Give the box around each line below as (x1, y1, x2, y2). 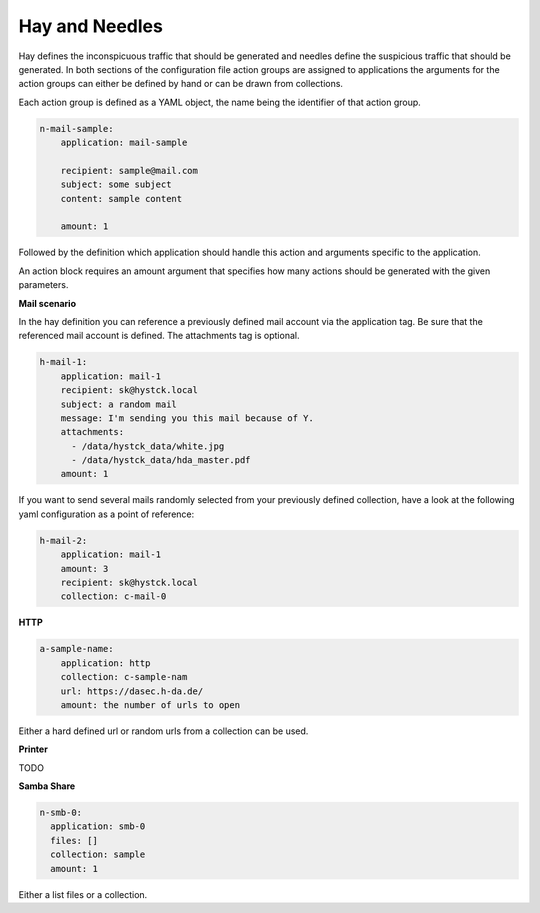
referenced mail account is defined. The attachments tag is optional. (18, 330, 300, 342)
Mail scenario (18, 297, 77, 309)
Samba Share (18, 780, 76, 792)
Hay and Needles (18, 15, 164, 37)
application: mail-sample (60, 137, 188, 149)
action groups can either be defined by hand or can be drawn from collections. (18, 78, 344, 90)
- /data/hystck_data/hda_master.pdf (71, 455, 251, 466)
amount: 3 (60, 563, 109, 574)
